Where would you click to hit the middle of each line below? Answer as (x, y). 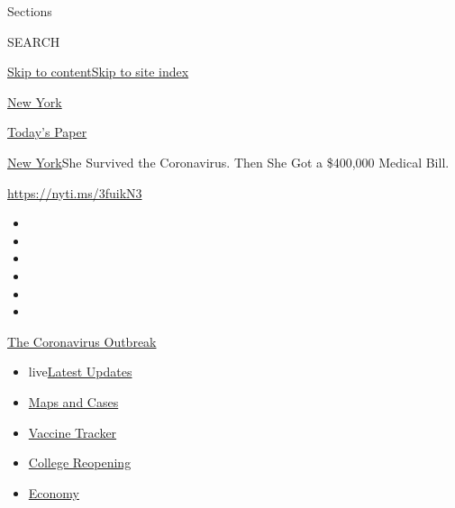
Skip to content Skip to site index (98, 72)
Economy (54, 492)
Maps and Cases (73, 401)
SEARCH (34, 41)
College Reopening (80, 463)
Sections (30, 11)
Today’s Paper (47, 132)
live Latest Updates (80, 372)
